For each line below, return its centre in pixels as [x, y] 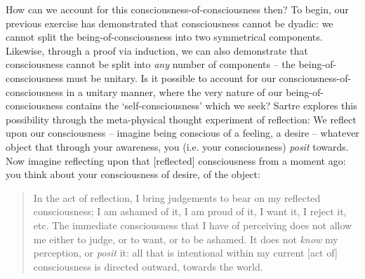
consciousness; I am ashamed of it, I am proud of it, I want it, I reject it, [190, 211]
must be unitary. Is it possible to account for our [171, 77]
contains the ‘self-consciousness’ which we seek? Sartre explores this [212, 106]
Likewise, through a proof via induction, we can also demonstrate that [157, 50]
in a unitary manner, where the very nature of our [174, 91]
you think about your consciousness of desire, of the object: [133, 174]
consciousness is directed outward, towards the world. [148, 266]
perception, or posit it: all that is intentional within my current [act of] [185, 253]
